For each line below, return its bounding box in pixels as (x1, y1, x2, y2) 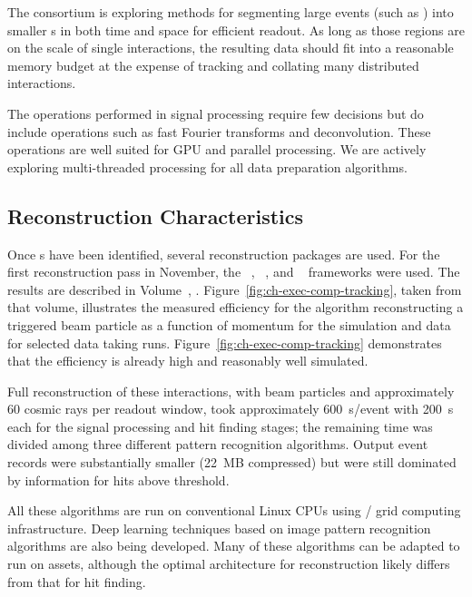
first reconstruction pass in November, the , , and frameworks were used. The (7, 262, 460, 281)
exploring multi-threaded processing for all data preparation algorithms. (7, 157, 408, 176)
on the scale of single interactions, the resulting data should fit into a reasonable (7, 38, 454, 57)
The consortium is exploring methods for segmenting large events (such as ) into (7, 3, 454, 21)
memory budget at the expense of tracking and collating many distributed (7, 55, 419, 74)
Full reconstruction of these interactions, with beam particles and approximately (7, 381, 455, 400)
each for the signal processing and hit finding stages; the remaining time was (7, 416, 433, 436)
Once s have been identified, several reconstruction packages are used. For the (7, 244, 440, 263)
